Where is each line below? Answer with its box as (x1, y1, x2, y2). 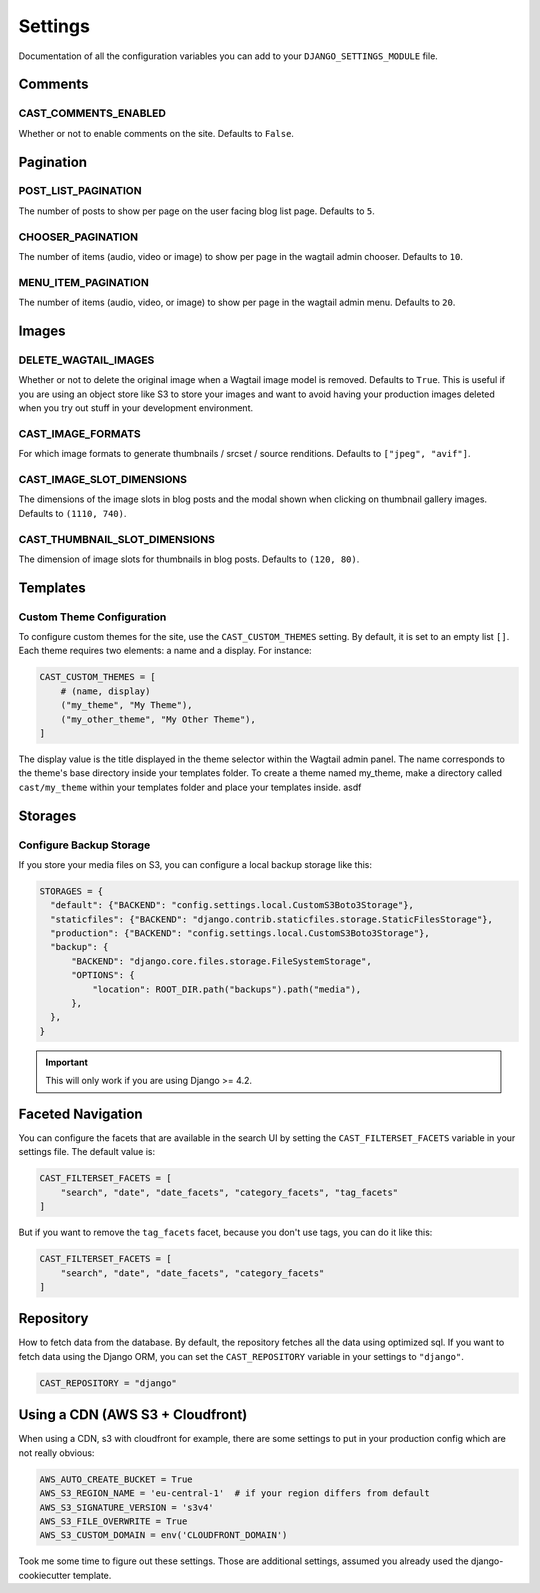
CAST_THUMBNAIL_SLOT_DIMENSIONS (18, 532, 215, 546)
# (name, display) (60, 685, 151, 697)
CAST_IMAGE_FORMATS (18, 426, 141, 440)
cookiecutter (18, 1569, 71, 1581)
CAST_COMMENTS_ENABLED (18, 106, 167, 120)
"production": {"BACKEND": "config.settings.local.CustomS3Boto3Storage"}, (50, 928, 430, 939)
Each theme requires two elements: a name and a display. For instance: (18, 645, 312, 657)
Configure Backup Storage (18, 838, 151, 852)
